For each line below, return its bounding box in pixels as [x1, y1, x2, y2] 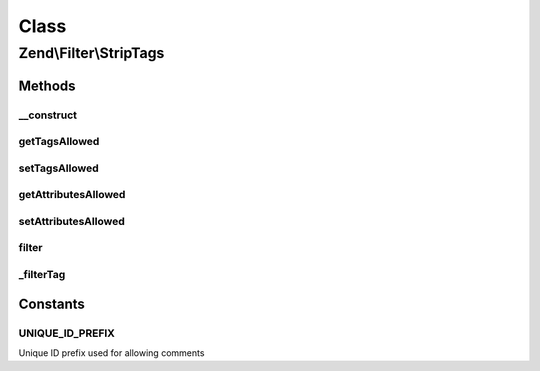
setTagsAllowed [18, 161, 99, 175]
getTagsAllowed [18, 135, 100, 149]
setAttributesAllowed [18, 214, 125, 228]
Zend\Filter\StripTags [18, 44, 165, 62]
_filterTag [18, 267, 66, 281]
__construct [18, 108, 78, 122]
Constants [18, 295, 85, 312]
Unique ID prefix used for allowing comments [18, 346, 205, 359]
